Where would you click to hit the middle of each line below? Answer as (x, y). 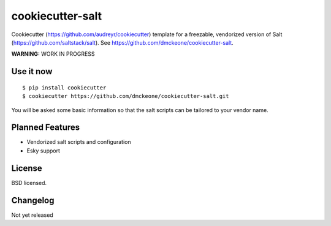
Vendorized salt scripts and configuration (79, 142)
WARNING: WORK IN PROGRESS (53, 54)
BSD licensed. (29, 183)
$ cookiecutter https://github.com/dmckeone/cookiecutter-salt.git (126, 96)
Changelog (33, 200)
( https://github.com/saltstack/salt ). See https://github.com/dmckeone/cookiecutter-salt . (123, 42)
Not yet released (32, 215)
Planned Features (46, 128)
